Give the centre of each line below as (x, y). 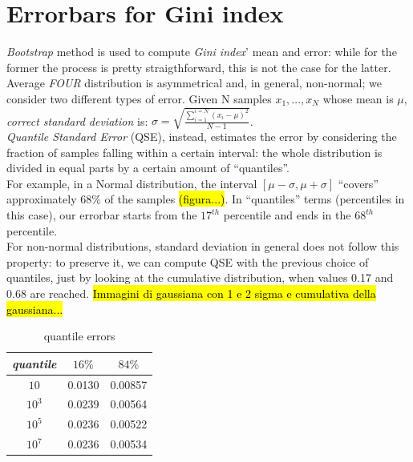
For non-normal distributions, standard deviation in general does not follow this (203, 246)
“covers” (358, 183)
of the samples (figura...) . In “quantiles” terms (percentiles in (255, 199)
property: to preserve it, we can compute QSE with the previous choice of (188, 261)
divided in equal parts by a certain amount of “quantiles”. (148, 168)
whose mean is (358, 98)
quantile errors (79, 336)
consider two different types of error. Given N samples (139, 98)
